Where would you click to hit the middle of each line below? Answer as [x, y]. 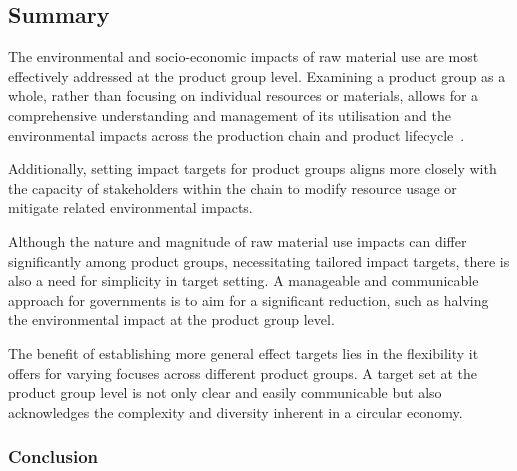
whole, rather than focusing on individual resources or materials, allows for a [243, 95]
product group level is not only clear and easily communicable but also [225, 392]
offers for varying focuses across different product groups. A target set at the [243, 372]
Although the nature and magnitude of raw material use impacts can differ [237, 240]
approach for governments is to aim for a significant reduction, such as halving [248, 299]
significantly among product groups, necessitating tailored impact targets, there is [259, 260]
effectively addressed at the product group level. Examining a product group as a [257, 75]
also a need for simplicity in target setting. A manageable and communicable [243, 280]
